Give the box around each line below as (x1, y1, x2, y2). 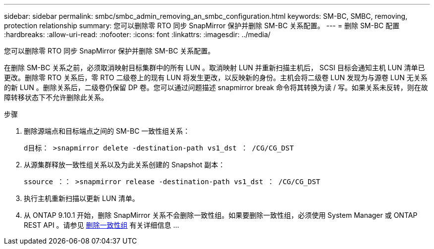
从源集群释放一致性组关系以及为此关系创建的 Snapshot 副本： (24, 160, 225, 169)
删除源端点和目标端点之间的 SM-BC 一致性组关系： (24, 127, 190, 135)
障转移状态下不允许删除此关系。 (4, 93, 108, 101)
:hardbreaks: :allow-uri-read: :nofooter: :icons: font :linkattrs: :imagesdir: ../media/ (4, 30, 271, 39)
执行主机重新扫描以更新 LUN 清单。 (24, 194, 139, 202)
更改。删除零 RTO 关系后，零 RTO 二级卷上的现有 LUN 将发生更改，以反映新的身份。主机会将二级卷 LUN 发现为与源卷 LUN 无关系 (4, 73, 428, 82)
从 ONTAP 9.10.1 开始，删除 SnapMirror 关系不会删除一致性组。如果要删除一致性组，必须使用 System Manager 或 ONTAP (24, 211, 418, 219)
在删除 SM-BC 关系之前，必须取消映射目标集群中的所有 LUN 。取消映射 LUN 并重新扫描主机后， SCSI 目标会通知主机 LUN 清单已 (4, 63, 425, 72)
